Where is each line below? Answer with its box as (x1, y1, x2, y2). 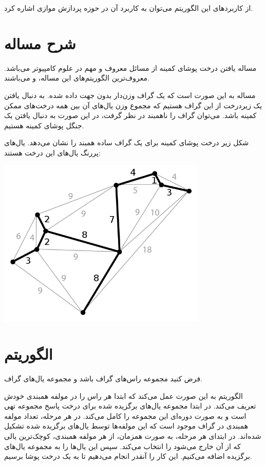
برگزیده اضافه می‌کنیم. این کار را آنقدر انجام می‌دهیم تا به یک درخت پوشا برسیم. (4, 451, 252, 461)
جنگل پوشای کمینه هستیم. (4, 120, 84, 130)
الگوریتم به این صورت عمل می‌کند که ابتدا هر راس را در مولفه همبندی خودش (4, 390, 243, 401)
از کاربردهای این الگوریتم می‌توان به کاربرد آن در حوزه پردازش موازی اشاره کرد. (4, 3, 253, 13)
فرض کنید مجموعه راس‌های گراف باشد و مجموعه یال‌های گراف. (4, 373, 202, 384)
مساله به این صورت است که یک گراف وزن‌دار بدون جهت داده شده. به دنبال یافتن (4, 89, 256, 100)
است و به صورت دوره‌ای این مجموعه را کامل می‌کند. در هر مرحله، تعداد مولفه (4, 410, 246, 421)
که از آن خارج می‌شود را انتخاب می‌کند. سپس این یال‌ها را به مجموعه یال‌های (4, 440, 241, 451)
